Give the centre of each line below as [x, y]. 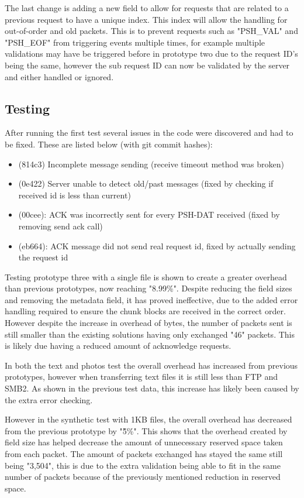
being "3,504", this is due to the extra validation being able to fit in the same [143, 465]
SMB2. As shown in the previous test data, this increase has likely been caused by [152, 388]
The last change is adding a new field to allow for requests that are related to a [147, 8]
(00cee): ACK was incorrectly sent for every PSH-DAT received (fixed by [149, 214]
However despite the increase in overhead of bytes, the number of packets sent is [148, 323]
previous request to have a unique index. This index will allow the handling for [146, 19]
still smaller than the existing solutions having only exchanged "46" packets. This [150, 334]
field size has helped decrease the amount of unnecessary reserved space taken [144, 442]
